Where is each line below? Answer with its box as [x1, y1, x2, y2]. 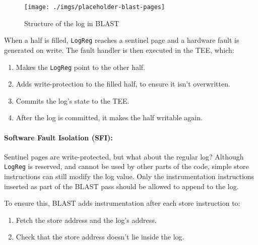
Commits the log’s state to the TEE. [16, 95, 130, 106]
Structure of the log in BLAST [24, 18, 119, 28]
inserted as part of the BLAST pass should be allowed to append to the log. [4, 181, 239, 191]
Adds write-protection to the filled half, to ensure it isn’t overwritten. [16, 78, 230, 89]
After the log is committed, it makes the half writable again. [16, 112, 203, 123]
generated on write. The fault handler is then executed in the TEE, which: [4, 44, 234, 55]
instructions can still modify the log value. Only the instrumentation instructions [4, 171, 254, 181]
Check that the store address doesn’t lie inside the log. [16, 231, 184, 242]
